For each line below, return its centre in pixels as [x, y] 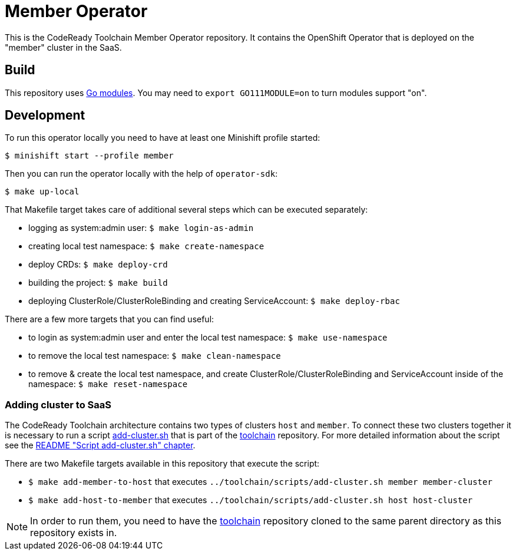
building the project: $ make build [98, 283]
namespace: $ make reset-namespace [108, 384]
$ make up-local [42, 192]
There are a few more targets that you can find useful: [110, 319]
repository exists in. [74, 533]
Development [45, 115]
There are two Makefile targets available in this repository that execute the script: [162, 464]
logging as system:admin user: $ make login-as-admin [141, 228]
